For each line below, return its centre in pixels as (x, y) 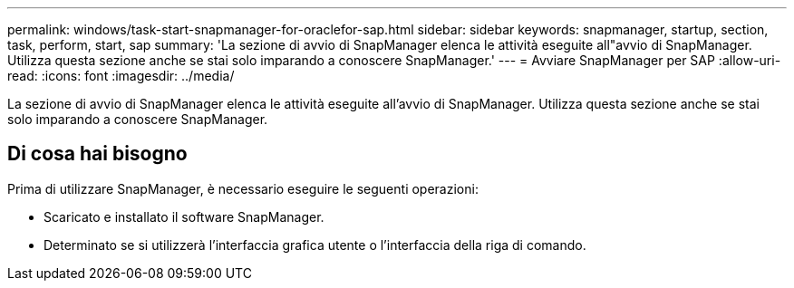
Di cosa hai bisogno (97, 154)
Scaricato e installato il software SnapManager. (184, 216)
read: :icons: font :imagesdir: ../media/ (121, 76)
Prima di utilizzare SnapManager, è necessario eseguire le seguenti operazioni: (243, 188)
